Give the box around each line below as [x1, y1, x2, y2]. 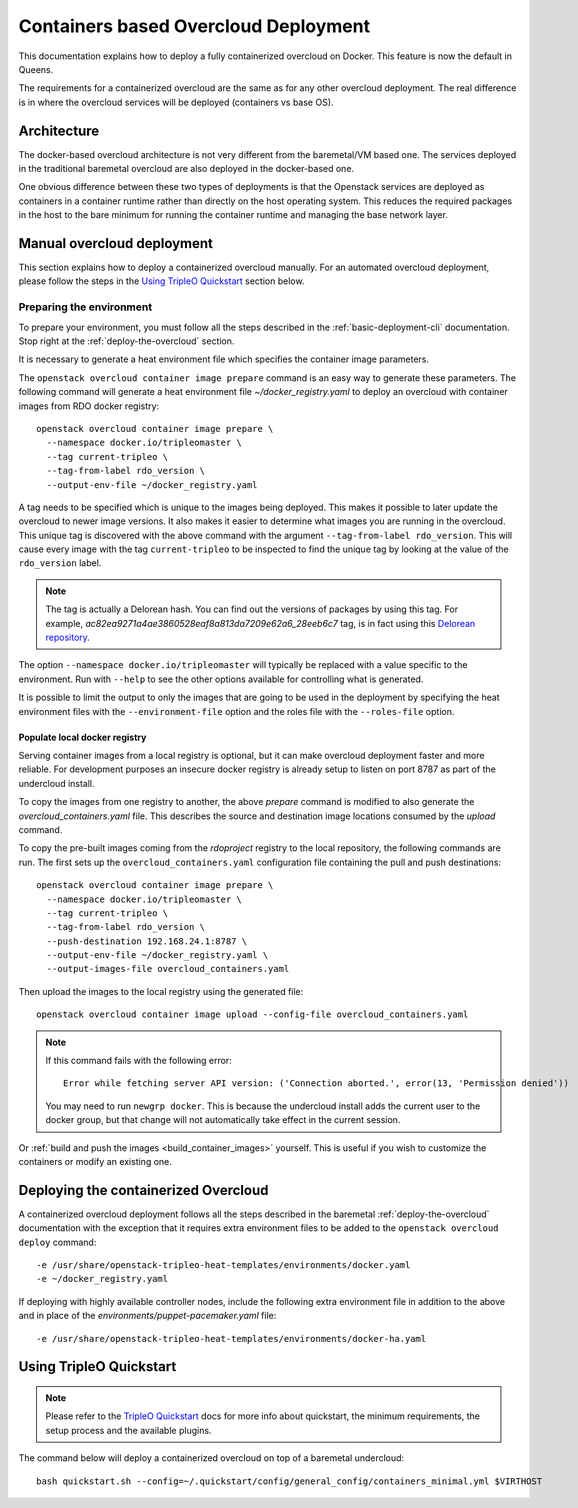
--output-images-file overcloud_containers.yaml [46, 963, 290, 975]
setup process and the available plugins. [45, 1424, 212, 1436]
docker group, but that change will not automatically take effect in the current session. [45, 1114, 401, 1126]
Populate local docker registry [18, 731, 147, 743]
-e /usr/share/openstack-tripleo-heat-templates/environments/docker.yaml [36, 1260, 411, 1271]
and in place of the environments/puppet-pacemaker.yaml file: [18, 1310, 277, 1322]
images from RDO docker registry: [18, 400, 160, 412]
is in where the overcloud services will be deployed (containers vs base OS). [18, 96, 334, 108]
